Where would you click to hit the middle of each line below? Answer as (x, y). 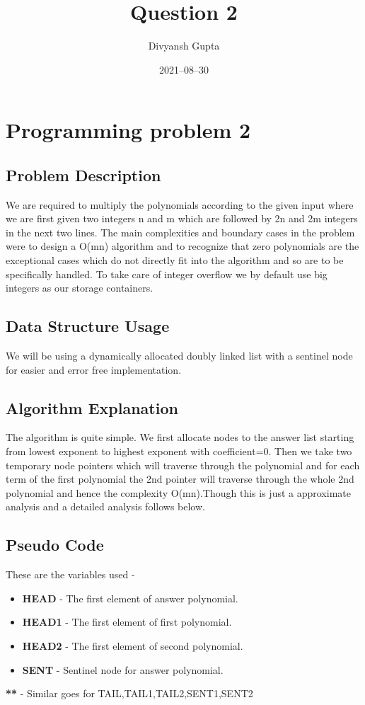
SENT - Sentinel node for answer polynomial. (123, 669)
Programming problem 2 (128, 130)
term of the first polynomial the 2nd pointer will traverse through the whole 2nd (180, 479)
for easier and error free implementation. (94, 369)
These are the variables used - (70, 574)
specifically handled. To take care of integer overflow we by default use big (167, 274)
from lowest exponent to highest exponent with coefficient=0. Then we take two (179, 451)
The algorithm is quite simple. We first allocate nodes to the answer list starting (180, 437)
